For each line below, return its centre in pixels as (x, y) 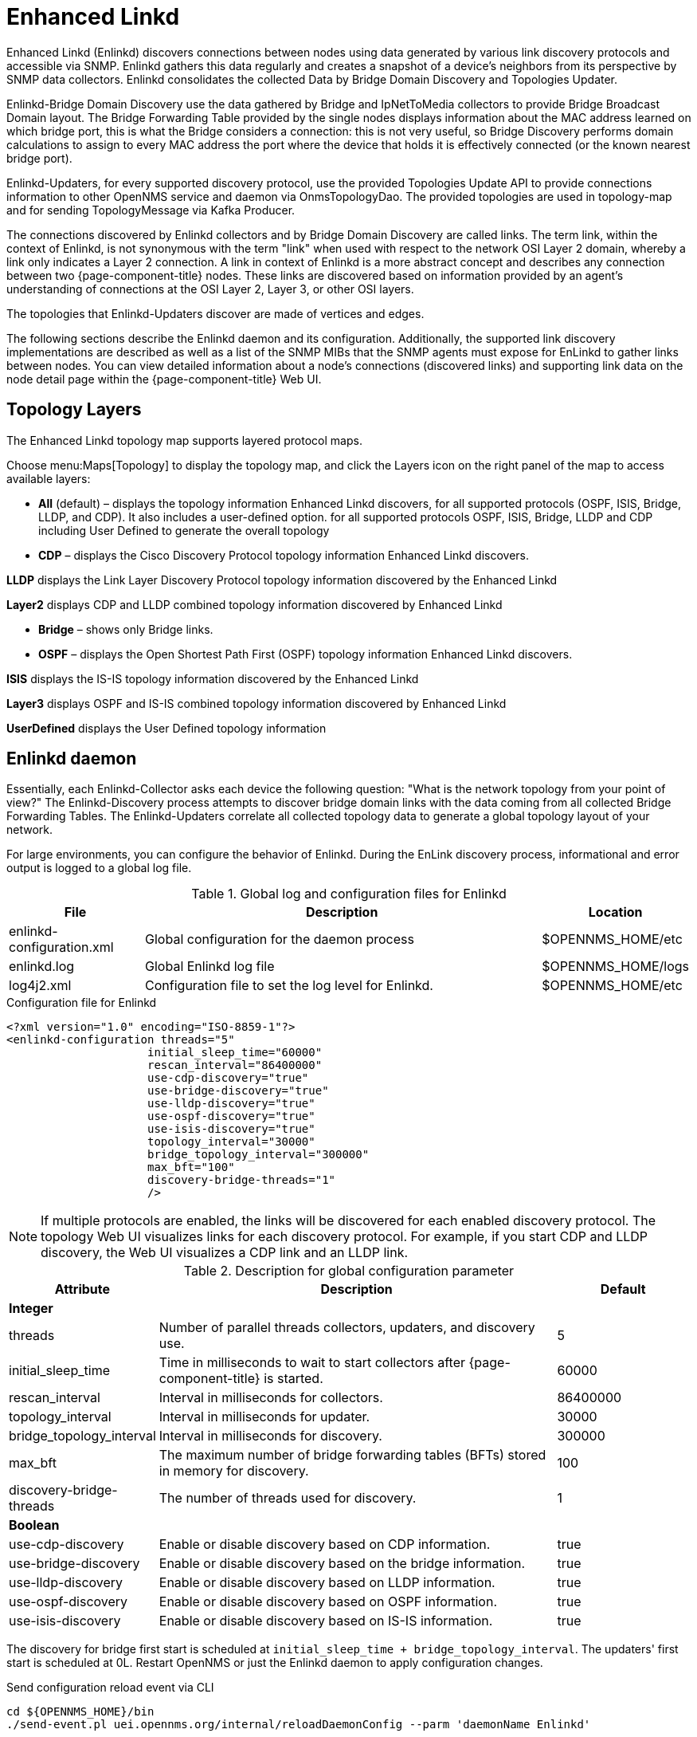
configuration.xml (61, 947)
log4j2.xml (40, 986)
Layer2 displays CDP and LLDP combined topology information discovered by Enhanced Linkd (255, 604)
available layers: (49, 478)
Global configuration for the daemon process (280, 939)
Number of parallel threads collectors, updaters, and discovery (347, 1328)
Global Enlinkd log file (210, 967)
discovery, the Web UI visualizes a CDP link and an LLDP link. (225, 1253)
